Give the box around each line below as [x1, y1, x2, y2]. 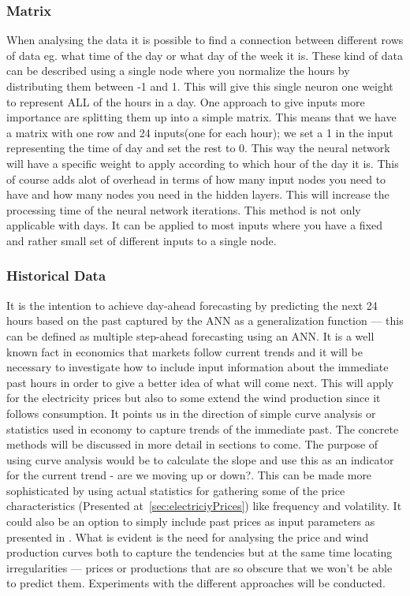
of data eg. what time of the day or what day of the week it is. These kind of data [6, 47, 403, 63]
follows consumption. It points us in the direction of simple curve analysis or [6, 404, 376, 421]
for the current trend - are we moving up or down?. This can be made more [6, 467, 372, 483]
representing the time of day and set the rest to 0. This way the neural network [6, 140, 390, 156]
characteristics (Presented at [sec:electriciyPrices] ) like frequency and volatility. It [6, 497, 402, 514]
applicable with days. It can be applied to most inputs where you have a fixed [6, 217, 383, 233]
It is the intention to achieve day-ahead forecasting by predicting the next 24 [6, 296, 378, 313]
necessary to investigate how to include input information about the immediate [6, 359, 389, 375]
